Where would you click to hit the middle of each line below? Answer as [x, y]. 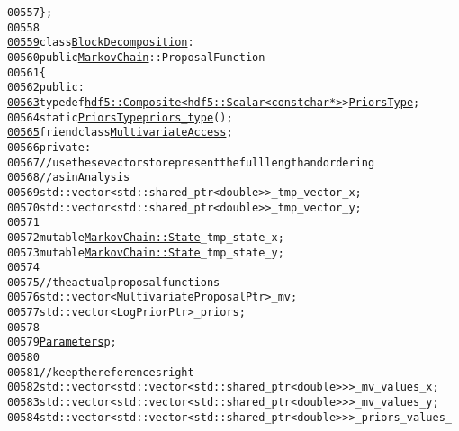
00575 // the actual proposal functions [114, 282]
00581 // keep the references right [101, 372]
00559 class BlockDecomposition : [101, 43]
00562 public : [46, 88]
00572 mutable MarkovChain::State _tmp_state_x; [146, 237]
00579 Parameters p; [62, 342]
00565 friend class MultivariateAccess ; [120, 133]
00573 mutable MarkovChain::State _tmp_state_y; [146, 252]
